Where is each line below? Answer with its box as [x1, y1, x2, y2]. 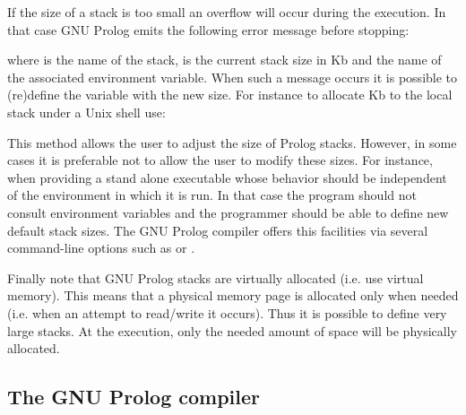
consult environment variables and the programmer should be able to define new [7, 203, 449, 221]
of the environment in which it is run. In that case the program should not [7, 186, 417, 204]
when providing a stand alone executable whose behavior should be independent [7, 168, 447, 186]
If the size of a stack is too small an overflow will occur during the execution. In [7, 3, 446, 21]
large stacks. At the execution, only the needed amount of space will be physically [7, 321, 457, 340]
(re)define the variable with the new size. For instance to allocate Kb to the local [7, 85, 453, 104]
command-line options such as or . [7, 238, 195, 257]
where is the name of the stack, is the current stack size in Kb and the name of [7, 50, 442, 69]
